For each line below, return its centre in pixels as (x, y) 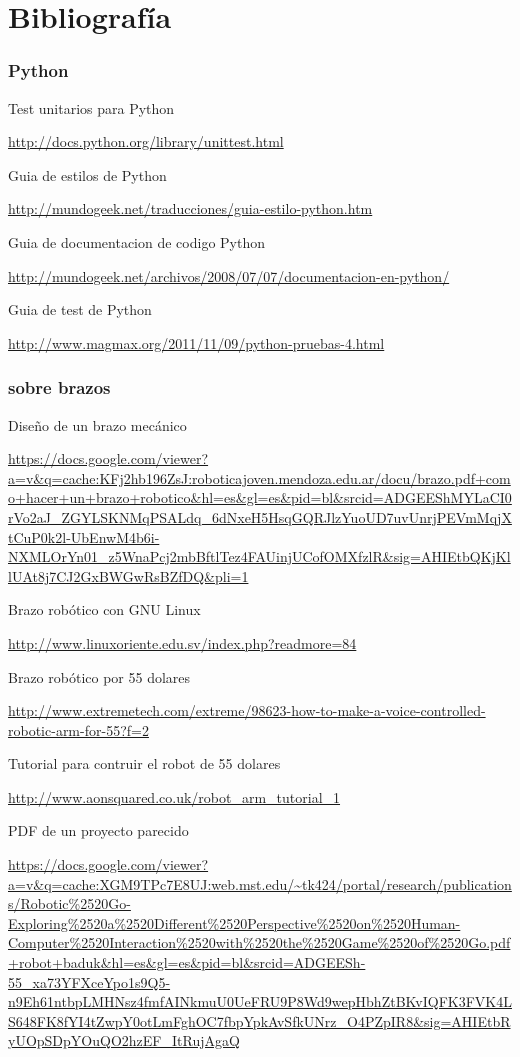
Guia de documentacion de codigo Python (136, 241)
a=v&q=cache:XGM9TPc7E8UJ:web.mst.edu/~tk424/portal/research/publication (260, 883)
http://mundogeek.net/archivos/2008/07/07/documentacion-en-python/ (229, 275)
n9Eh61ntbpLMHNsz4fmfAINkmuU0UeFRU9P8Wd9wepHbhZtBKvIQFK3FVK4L (260, 1001)
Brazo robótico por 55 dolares (99, 676)
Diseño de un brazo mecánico (97, 424)
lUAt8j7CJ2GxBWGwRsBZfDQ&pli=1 (128, 575)
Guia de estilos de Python (87, 174)
